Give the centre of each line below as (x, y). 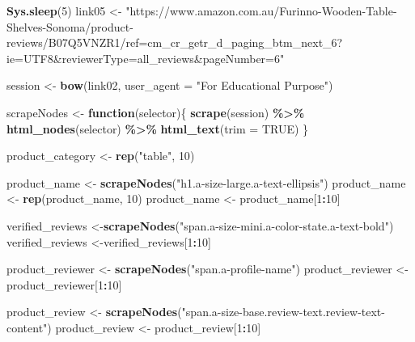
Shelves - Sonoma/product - (70, 26)
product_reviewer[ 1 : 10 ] (64, 284)
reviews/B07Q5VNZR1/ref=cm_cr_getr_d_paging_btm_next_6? (175, 42)
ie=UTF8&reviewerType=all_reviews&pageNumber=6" (146, 58)
